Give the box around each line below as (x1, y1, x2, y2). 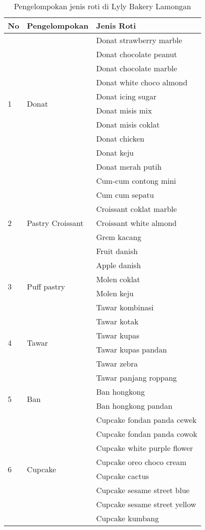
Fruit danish (96, 245, 138, 257)
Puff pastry (27, 280, 65, 292)
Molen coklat (96, 273, 141, 285)
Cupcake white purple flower (96, 442, 193, 453)
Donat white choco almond (96, 77, 188, 88)
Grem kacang (96, 231, 142, 242)
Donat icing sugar (96, 91, 157, 102)
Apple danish (96, 259, 141, 271)
